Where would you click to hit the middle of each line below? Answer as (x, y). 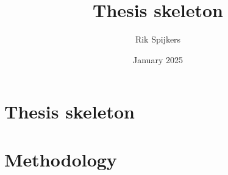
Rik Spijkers (158, 39)
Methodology (61, 159)
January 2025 (158, 59)
